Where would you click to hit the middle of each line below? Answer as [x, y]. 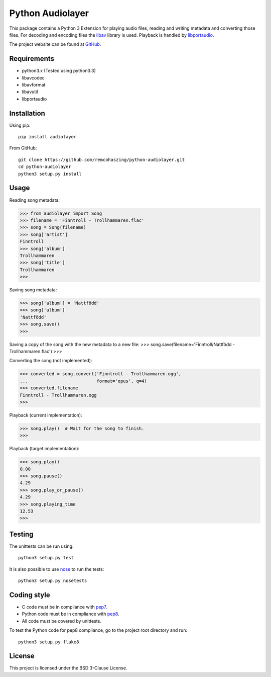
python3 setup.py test [46, 558]
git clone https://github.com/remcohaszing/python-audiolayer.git [102, 159]
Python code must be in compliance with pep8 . [71, 614]
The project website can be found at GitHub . [55, 44]
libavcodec [33, 77]
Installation [27, 113]
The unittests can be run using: [41, 546]
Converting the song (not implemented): [51, 361]
